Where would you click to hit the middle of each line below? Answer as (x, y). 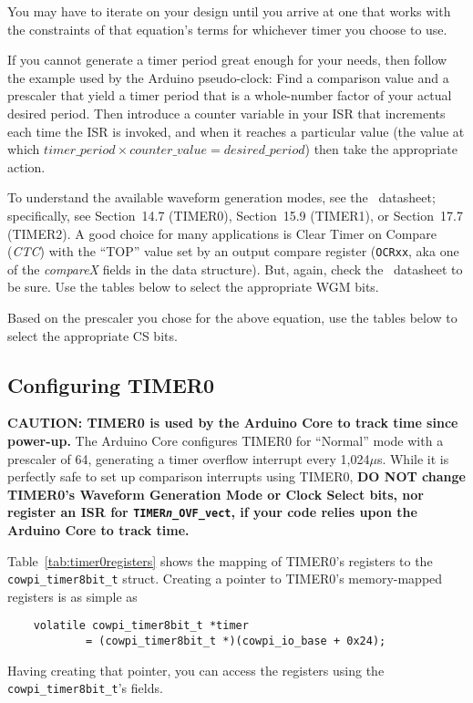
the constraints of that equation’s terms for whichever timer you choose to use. (227, 29)
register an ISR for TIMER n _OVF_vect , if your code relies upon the (212, 512)
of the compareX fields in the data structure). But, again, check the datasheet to (235, 269)
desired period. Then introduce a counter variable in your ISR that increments (226, 113)
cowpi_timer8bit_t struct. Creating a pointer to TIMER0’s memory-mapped (225, 579)
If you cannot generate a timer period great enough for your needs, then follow (227, 60)
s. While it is (413, 458)
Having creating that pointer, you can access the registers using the (196, 670)
